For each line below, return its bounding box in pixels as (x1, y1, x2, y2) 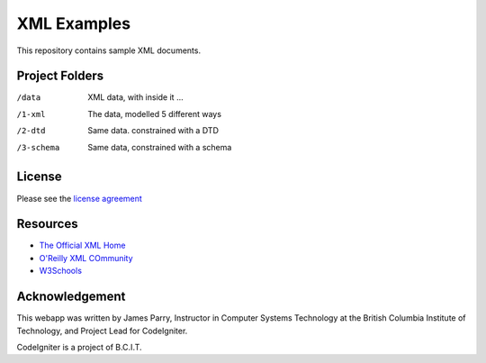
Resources (16, 216, 78, 231)
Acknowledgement (16, 289, 126, 304)
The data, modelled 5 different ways (87, 108, 222, 119)
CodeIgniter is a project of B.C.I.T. (16, 341, 143, 352)
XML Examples (16, 14, 130, 33)
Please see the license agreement (16, 193, 143, 204)
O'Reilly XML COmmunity (39, 252, 134, 263)
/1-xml (16, 109, 46, 119)
